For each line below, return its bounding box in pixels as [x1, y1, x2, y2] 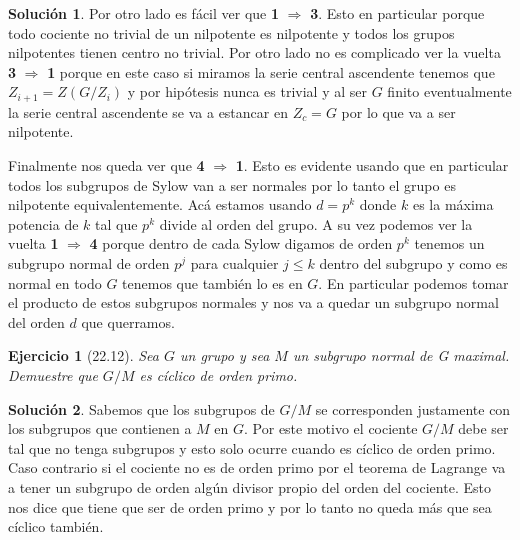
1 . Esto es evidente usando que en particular [235, 155, 509, 176]
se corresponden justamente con [315, 398, 511, 419]
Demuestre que [8, 364, 98, 385]
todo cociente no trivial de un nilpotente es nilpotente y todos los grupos [8, 22, 455, 43]
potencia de [8, 213, 79, 234]
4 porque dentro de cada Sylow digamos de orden [89, 233, 393, 254]
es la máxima [412, 194, 494, 215]
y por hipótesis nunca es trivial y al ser [127, 81, 368, 102]
